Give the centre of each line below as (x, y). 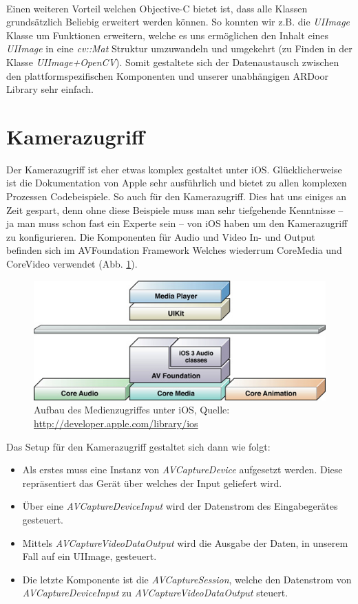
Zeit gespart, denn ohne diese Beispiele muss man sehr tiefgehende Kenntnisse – (175, 209)
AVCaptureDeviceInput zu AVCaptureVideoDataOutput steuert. (155, 593)
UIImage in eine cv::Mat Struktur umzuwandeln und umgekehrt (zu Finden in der (179, 48)
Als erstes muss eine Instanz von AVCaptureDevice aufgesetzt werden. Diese (182, 470)
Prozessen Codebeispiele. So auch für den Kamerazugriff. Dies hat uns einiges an (177, 196)
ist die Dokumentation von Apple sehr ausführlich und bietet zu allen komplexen (177, 183)
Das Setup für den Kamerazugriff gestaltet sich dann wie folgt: (138, 446)
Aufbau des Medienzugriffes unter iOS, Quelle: (132, 410)
